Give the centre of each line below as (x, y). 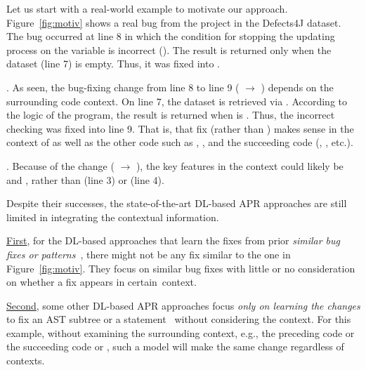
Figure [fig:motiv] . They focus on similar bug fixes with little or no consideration (181, 268)
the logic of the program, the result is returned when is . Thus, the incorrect (171, 115)
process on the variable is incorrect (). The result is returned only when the (169, 49)
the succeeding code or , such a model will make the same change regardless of (175, 346)
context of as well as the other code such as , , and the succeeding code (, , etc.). (180, 142)
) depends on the (297, 87)
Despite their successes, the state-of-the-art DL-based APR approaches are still (177, 203)
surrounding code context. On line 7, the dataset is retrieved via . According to (177, 101)
